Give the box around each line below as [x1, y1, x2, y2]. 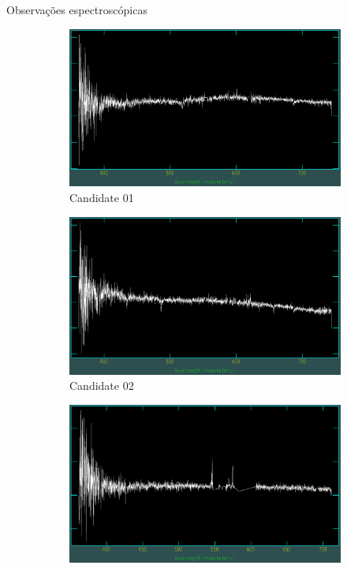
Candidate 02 [69, 377, 134, 394]
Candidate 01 [69, 189, 134, 206]
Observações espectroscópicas [6, 2, 147, 17]
